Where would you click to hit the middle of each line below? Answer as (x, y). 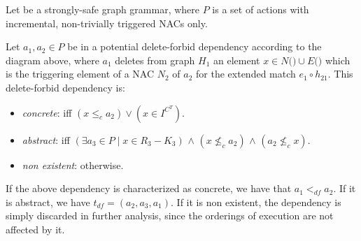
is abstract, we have (48, 202)
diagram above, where (52, 60)
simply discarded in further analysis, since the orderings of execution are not (170, 216)
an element (237, 60)
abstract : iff (46, 139)
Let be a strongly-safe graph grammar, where (103, 9)
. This (340, 74)
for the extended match (246, 74)
